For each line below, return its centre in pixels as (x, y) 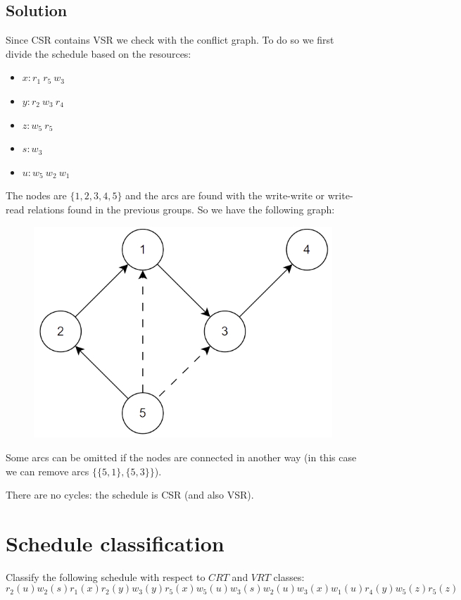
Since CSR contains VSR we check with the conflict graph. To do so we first (170, 40)
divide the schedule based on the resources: (99, 53)
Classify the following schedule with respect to (106, 576)
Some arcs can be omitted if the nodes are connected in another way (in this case (181, 457)
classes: (289, 576)
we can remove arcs (48, 471)
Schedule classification (115, 543)
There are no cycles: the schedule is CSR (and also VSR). (130, 495)
